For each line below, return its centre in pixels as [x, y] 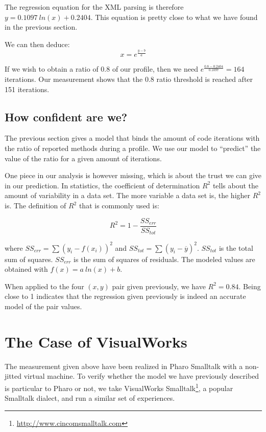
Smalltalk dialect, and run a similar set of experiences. [90, 398]
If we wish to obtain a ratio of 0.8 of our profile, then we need [101, 69]
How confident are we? [66, 116]
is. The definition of [35, 206]
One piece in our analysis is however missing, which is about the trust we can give [133, 175]
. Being [250, 286]
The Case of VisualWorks [96, 341]
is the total [236, 247]
